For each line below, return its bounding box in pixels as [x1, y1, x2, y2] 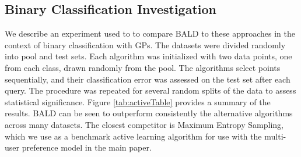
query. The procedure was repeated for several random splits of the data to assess [5, 84, 296, 97]
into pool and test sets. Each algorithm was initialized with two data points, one [5, 50, 292, 62]
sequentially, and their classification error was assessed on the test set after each [5, 73, 290, 85]
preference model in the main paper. [22, 141, 152, 154]
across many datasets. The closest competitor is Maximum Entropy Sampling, [5, 118, 283, 130]
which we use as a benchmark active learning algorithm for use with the [5, 130, 262, 142]
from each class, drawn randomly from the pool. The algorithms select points [5, 61, 281, 73]
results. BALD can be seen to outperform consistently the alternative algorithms [5, 107, 293, 119]
